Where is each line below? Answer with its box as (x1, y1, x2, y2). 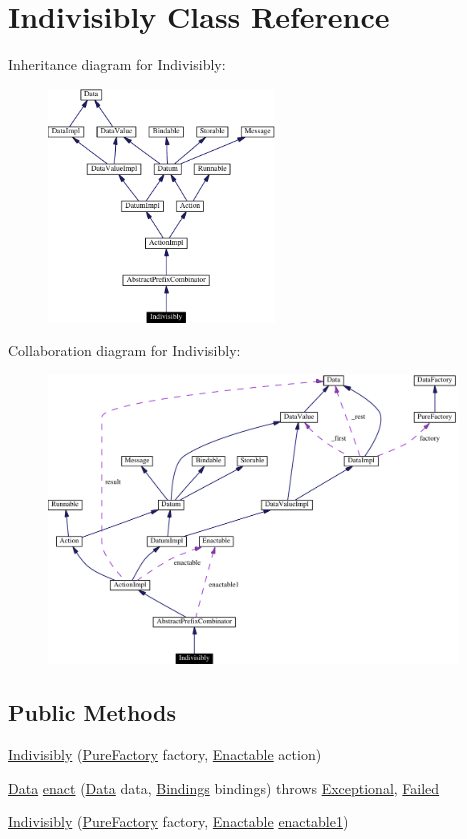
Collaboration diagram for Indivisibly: (8, 340, 241, 361)
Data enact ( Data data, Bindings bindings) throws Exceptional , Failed (8, 777, 440, 798)
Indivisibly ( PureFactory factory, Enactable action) (8, 743, 322, 764)
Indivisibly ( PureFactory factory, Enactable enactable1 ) (8, 811, 349, 832)
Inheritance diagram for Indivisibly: (8, 54, 226, 75)
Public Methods (8, 697, 177, 728)
